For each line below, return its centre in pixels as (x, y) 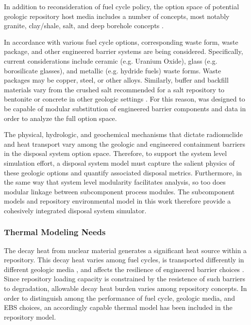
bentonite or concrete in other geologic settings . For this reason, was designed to (125, 99)
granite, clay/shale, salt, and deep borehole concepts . (84, 26)
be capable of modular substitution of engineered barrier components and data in (125, 108)
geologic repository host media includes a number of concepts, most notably (117, 16)
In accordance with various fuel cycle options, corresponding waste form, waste (121, 42)
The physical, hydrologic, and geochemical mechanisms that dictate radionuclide (123, 134)
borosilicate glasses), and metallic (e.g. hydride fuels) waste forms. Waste (113, 70)
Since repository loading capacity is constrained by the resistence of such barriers (125, 279)
